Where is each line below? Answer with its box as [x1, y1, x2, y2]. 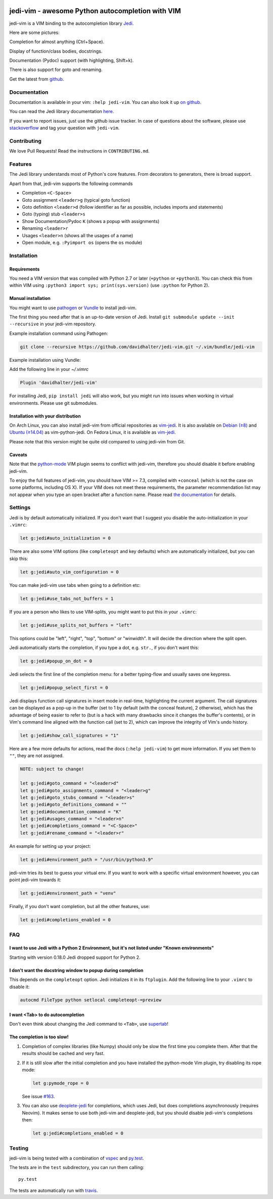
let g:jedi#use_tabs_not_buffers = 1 [20, 595, 114, 602]
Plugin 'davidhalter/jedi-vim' [20, 380, 98, 386]
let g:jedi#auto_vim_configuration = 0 [20, 569, 119, 575]
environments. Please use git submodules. [9, 400, 98, 406]
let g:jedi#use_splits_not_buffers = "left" [20, 622, 132, 628]
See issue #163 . [22, 1094, 55, 1099]
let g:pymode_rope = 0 [32, 1080, 89, 1086]
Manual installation [9, 295, 51, 302]
